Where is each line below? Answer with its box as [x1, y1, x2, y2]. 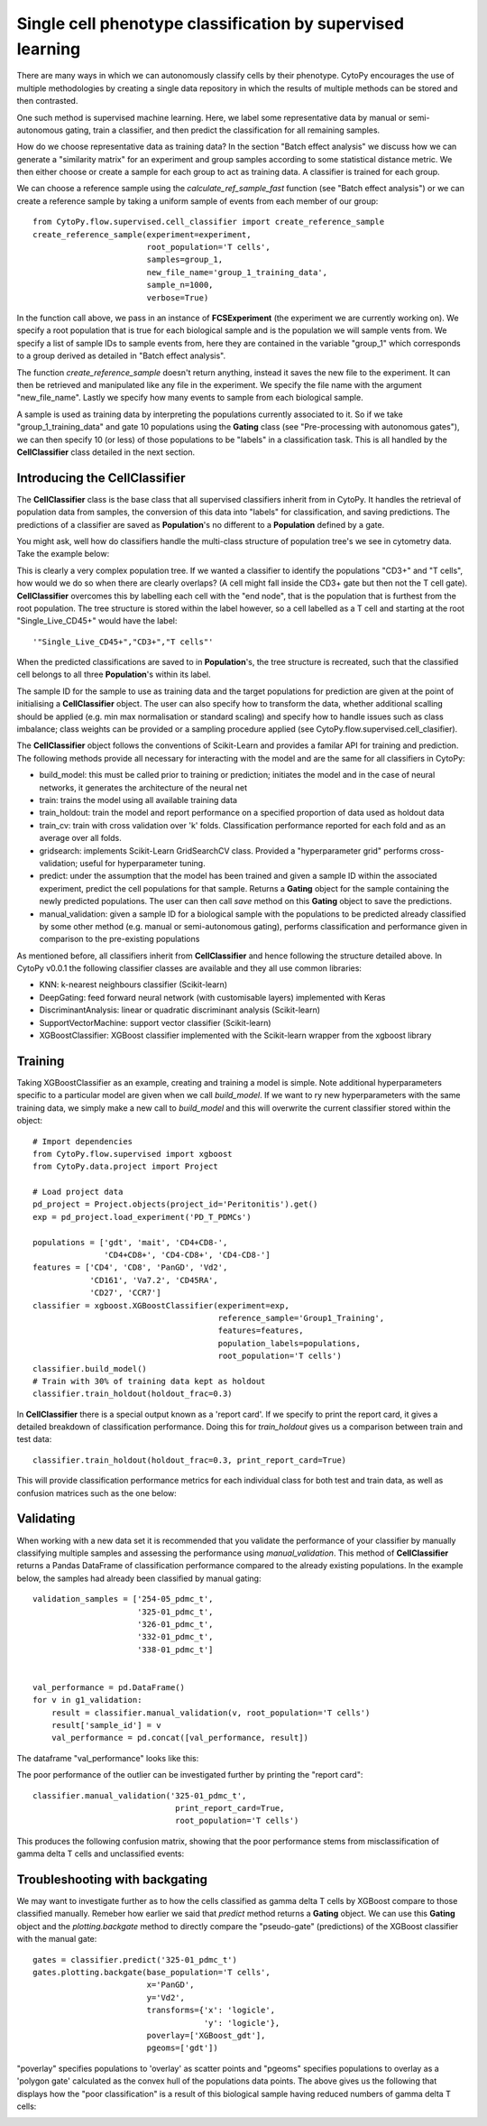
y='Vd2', [146, 1992, 185, 2002]
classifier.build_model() [32, 1363, 148, 1373]
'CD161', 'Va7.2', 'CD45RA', [89, 1275, 218, 1285]
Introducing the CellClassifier [16, 470, 186, 485]
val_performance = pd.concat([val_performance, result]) [51, 1733, 308, 1743]
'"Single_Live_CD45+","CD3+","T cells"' [32, 636, 214, 647]
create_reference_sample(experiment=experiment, [32, 229, 252, 239]
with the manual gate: [16, 1934, 97, 1945]
